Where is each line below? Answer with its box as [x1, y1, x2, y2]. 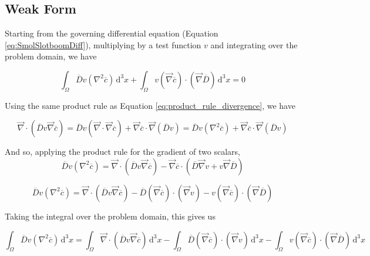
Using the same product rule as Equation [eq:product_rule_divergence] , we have [5, 99, 295, 111]
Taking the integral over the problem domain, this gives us [5, 210, 216, 222]
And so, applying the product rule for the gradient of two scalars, [5, 145, 241, 158]
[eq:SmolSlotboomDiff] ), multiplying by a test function [5, 38, 201, 51]
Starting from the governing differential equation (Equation [5, 27, 218, 39]
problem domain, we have [5, 50, 97, 62]
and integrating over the [210, 38, 298, 51]
